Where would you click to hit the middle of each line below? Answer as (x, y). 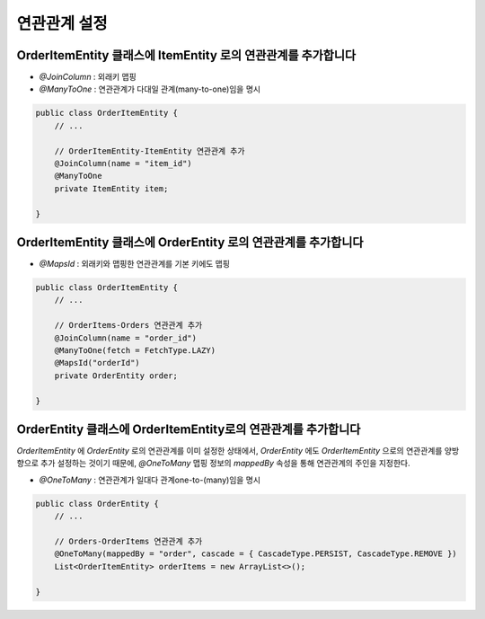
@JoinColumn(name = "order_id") (126, 338)
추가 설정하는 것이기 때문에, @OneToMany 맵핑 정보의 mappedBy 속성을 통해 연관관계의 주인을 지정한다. (225, 464)
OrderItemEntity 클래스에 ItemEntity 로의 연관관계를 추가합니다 (186, 55)
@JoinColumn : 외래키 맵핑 (88, 77)
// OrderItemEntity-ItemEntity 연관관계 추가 (150, 151)
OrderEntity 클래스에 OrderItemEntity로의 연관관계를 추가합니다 (189, 429)
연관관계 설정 (62, 23)
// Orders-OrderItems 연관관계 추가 (128, 541)
